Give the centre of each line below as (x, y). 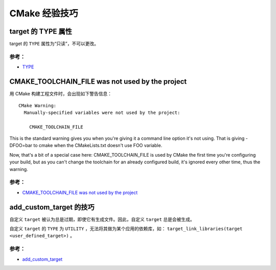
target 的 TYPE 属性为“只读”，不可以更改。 (54, 44)
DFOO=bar (21, 145)
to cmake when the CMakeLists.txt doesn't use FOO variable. (98, 145)
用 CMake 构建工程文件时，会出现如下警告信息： (61, 94)
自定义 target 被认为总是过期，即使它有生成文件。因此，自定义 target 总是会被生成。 (102, 219)
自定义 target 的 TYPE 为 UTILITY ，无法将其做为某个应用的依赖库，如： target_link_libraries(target (126, 229)
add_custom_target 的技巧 (52, 207)
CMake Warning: (38, 105)
